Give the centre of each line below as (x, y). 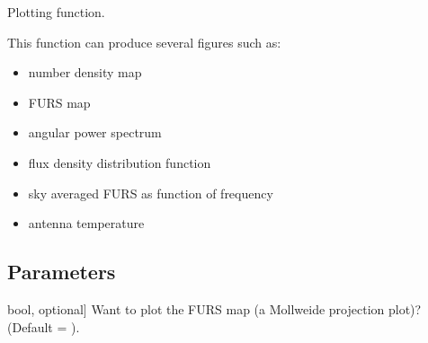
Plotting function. (56, 12)
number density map (85, 72)
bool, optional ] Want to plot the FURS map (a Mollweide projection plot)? (214, 308)
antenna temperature (86, 223)
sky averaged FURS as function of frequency (151, 193)
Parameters (62, 272)
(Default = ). (44, 326)
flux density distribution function (120, 162)
